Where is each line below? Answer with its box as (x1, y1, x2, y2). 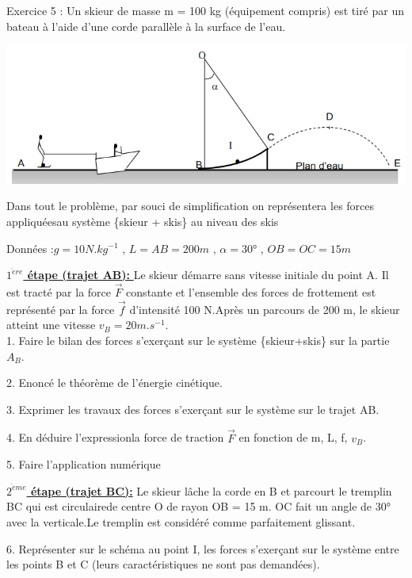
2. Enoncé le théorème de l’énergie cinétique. (6, 374, 223, 391)
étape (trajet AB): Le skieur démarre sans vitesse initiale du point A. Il (27, 266, 389, 283)
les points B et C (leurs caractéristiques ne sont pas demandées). (6, 556, 320, 572)
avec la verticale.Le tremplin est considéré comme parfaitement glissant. (6, 514, 356, 530)
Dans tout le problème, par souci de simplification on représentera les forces (6, 197, 375, 214)
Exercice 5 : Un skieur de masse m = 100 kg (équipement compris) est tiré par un (6, 2, 404, 18)
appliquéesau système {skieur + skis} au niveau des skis (6, 212, 279, 229)
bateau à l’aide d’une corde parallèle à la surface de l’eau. (6, 17, 286, 34)
